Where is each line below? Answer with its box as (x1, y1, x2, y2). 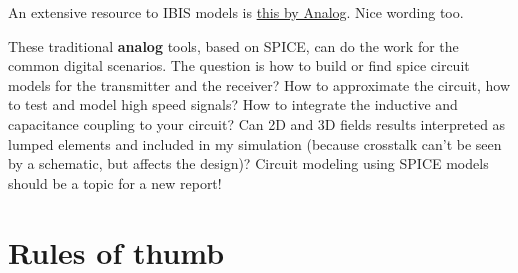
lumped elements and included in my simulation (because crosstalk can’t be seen (8, 133, 502, 154)
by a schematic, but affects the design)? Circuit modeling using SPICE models (8, 153, 489, 174)
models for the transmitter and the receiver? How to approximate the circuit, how (8, 74, 511, 95)
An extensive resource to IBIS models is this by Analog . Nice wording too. (8, 2, 464, 22)
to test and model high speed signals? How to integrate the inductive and (8, 94, 458, 115)
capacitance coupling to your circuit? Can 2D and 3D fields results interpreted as (8, 113, 506, 134)
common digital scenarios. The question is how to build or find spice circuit (8, 55, 470, 76)
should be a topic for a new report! (8, 172, 222, 193)
